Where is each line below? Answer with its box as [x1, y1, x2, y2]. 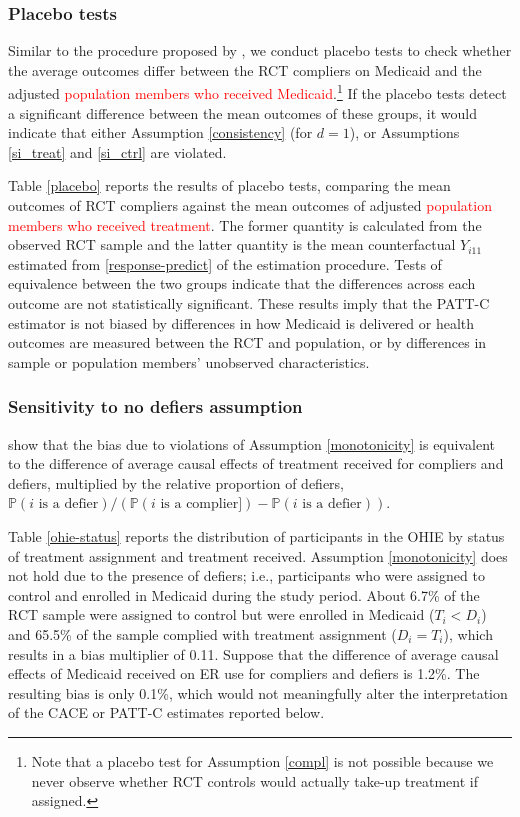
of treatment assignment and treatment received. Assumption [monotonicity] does [8, 545, 508, 566]
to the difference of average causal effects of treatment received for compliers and [8, 453, 504, 474]
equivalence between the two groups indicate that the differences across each [8, 273, 476, 294]
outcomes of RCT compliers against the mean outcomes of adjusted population [8, 195, 492, 216]
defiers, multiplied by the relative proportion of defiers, [8, 472, 344, 493]
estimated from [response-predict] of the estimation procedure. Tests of [8, 253, 442, 274]
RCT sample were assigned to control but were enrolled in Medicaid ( [8, 604, 435, 625]
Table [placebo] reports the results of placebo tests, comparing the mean [8, 175, 451, 196]
